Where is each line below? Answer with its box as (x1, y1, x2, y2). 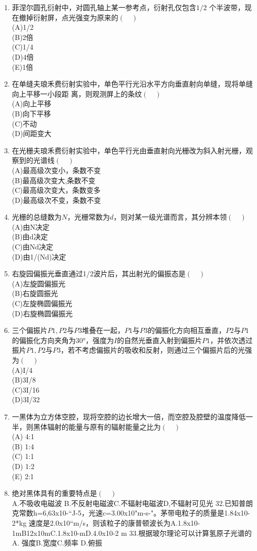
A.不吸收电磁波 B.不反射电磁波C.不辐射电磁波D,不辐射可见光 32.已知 (12, 497, 239, 508)
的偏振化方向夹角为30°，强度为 (12, 334, 114, 345)
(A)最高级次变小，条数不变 (12, 164, 101, 175)
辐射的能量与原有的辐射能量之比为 (47, 421, 161, 432)
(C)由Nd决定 (12, 241, 54, 252)
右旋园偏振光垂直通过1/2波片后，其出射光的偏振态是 (12, 268, 186, 279)
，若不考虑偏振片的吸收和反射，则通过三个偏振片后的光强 (61, 345, 252, 355)
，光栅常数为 (67, 211, 110, 222)
